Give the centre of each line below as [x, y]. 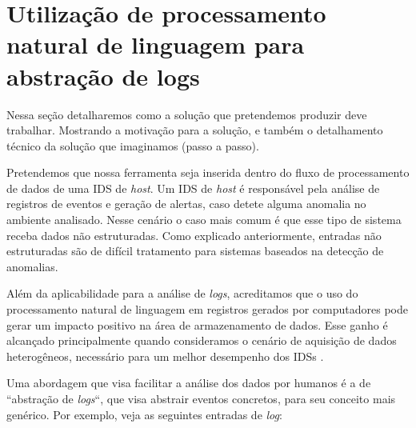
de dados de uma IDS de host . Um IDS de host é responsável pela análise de [193, 188]
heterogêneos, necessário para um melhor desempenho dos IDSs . [165, 356]
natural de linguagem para [156, 44]
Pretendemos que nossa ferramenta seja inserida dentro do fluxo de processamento [208, 172]
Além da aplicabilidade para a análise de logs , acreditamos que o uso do [182, 293]
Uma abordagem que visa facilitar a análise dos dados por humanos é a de [189, 383]
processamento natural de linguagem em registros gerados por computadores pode [207, 309]
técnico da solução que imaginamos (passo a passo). [133, 145]
